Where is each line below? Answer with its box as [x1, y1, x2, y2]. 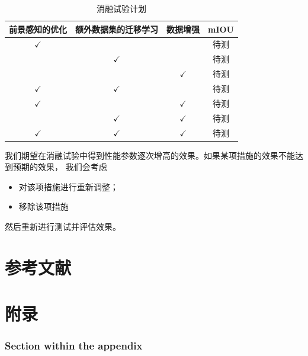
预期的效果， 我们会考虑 [12, 161, 107, 173]
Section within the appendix [5, 338, 143, 353]
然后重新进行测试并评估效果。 [5, 220, 121, 232]
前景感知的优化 [9, 23, 67, 35]
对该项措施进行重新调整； [18, 180, 118, 193]
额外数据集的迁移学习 [75, 23, 158, 35]
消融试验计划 [97, 2, 146, 14]
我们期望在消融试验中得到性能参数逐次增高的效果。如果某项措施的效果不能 [5, 149, 295, 161]
